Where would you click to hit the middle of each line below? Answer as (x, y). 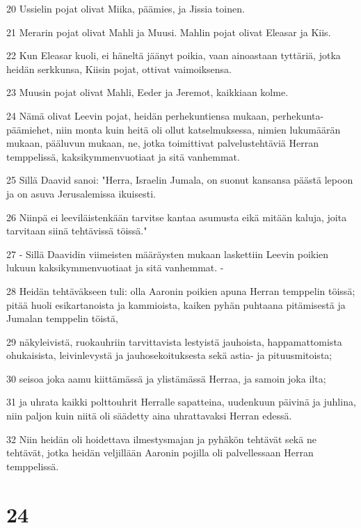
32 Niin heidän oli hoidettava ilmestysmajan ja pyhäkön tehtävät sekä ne (161, 439)
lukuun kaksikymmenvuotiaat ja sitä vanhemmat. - (115, 267)
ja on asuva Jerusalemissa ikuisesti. (81, 193)
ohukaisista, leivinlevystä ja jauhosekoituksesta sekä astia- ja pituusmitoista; (169, 355)
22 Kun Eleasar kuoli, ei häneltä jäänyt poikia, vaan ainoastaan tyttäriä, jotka (174, 55)
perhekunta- (298, 115)
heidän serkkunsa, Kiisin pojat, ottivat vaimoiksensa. (119, 69)
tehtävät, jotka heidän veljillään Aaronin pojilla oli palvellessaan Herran (160, 453)
